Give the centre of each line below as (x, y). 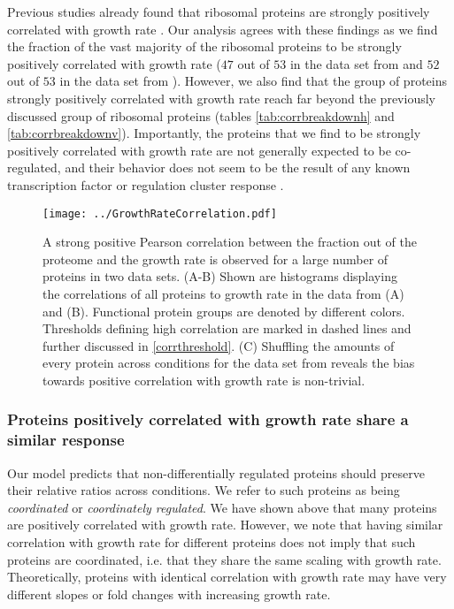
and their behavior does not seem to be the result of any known (238, 167)
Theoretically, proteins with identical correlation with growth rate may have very (227, 577)
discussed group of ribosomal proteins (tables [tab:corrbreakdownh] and (201, 115)
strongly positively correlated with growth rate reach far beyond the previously (221, 98)
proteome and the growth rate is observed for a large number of (215, 259)
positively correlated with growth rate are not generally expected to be (199, 150)
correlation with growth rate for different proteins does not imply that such (212, 542)
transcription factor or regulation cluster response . (146, 184)
